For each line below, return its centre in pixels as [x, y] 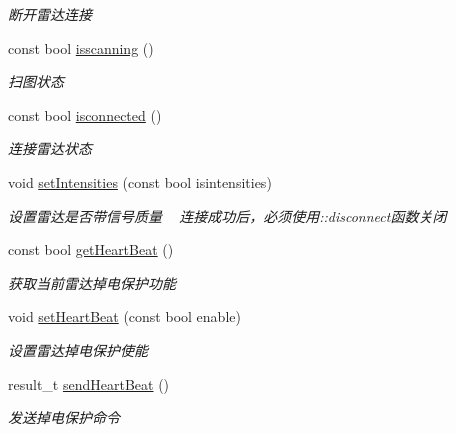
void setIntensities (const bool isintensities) [140, 181]
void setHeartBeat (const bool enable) [124, 316]
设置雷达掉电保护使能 [78, 349]
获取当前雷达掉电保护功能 [92, 282]
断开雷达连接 [50, 14]
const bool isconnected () [85, 114]
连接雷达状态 [50, 148]
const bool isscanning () [81, 47]
